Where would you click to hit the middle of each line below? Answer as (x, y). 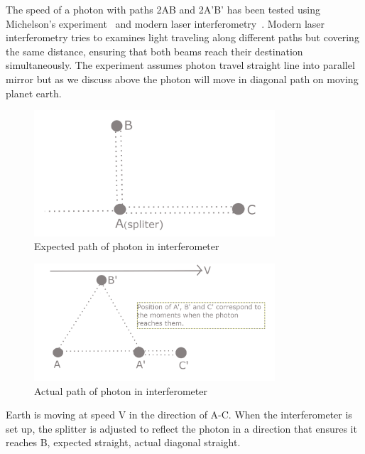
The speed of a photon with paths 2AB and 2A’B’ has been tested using (163, 9)
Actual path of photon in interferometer (121, 390)
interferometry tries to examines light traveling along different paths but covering (182, 37)
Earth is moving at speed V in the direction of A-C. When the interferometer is (179, 415)
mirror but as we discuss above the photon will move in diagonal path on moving (182, 79)
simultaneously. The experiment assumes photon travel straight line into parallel (180, 65)
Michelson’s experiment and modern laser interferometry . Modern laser (165, 23)
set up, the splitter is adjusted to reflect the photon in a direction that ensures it (181, 428)
